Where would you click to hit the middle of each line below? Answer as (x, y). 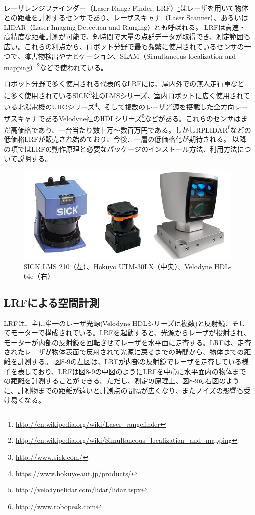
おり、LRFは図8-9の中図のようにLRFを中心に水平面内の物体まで (142, 371)
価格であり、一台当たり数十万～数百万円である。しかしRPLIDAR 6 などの (134, 129)
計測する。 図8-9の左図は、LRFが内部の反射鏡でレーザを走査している (129, 361)
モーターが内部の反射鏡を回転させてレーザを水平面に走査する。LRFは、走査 (127, 342)
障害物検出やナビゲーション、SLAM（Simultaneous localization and (130, 56)
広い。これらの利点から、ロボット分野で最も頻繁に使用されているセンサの (124, 46)
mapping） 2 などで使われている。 (56, 67)
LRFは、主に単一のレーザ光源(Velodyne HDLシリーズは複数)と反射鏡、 (118, 323)
